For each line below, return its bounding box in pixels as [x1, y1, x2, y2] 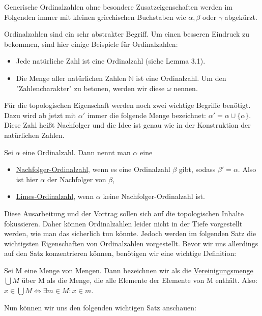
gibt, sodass [179, 164, 216, 175]
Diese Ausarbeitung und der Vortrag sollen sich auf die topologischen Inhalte [4, 208, 244, 218]
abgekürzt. [224, 11, 257, 22]
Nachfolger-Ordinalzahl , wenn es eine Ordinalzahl [16, 164, 170, 175]
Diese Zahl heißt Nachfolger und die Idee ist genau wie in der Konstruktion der [4, 120, 251, 130]
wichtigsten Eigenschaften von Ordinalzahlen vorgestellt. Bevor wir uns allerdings [4, 238, 258, 248]
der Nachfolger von [47, 174, 106, 184]
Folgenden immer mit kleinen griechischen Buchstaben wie [4, 11, 186, 22]
